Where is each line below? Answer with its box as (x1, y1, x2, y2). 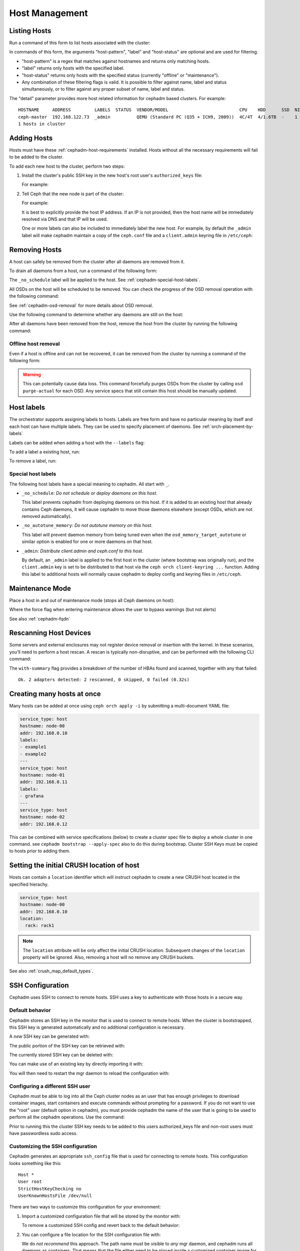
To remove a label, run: (9, 458, 57, 464)
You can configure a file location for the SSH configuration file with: (21, 1231, 161, 1237)
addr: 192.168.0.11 (19, 779, 67, 785)
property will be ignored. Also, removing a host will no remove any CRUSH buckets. (22, 954, 194, 960)
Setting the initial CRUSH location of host (9, 861, 139, 870)
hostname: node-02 (19, 814, 65, 820)
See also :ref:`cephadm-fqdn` (9, 615, 70, 621)
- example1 (19, 744, 46, 750)
